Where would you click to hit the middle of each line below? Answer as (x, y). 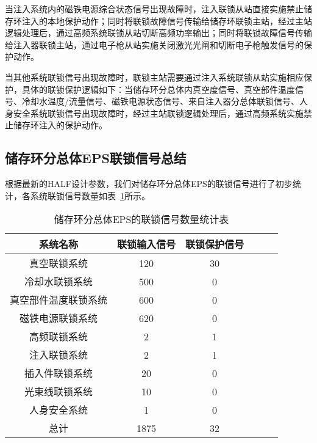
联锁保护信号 (215, 244)
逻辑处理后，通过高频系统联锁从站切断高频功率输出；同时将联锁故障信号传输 (158, 33)
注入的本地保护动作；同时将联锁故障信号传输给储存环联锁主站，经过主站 (167, 20)
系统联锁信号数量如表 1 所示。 (90, 195)
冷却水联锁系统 (59, 282)
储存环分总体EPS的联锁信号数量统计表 (141, 219)
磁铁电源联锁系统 (59, 318)
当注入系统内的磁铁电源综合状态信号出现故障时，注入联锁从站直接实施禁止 (154, 9)
